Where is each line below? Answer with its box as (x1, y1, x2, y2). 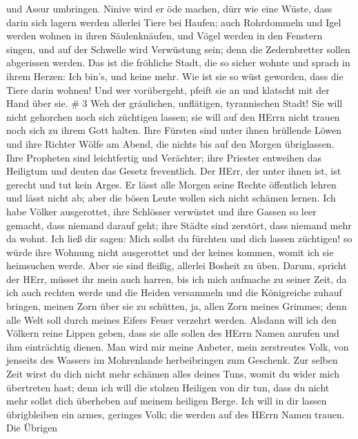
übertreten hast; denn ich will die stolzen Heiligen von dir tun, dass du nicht (6, 380, 330, 394)
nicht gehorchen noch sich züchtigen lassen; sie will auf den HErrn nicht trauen (6, 109, 340, 124)
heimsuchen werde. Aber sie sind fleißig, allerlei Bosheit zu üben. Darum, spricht (6, 258, 347, 273)
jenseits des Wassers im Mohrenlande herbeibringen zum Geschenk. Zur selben (6, 353, 338, 367)
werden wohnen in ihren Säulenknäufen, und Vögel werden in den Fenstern (6, 28, 323, 43)
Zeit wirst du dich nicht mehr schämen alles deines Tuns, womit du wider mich (6, 367, 340, 381)
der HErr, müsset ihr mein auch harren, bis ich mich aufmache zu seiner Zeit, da (6, 271, 347, 286)
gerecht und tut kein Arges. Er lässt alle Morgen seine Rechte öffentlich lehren (6, 177, 337, 191)
